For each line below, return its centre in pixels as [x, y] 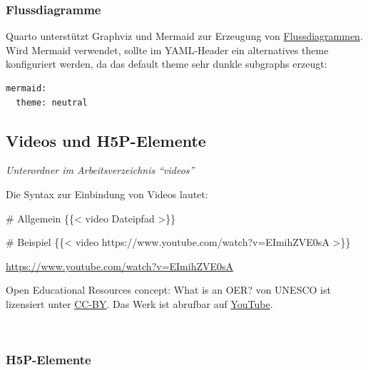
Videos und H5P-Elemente [106, 140]
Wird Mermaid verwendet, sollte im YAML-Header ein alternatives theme [167, 50]
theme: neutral [52, 102]
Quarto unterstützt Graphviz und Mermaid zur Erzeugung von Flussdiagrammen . [184, 36]
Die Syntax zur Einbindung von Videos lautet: [107, 194]
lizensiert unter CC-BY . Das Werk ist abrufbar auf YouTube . [139, 303]
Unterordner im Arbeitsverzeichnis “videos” [100, 170]
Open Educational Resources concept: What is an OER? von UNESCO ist [168, 290]
